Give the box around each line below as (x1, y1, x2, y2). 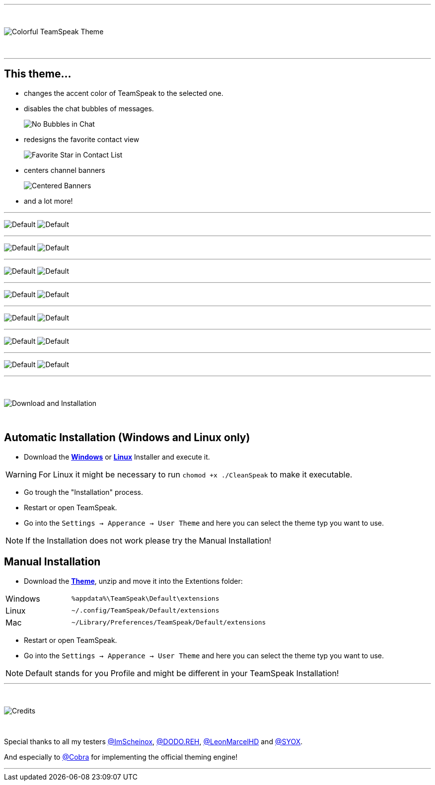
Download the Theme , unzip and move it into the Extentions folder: (24, 576, 243, 585)
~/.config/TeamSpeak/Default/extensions (72, 607, 219, 615)
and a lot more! (24, 196, 73, 205)
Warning (5, 469, 37, 479)
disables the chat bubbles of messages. (24, 104, 154, 113)
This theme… (4, 68, 72, 80)
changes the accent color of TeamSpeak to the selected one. (24, 88, 223, 97)
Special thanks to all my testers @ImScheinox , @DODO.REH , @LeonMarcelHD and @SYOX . (4, 737, 303, 746)
